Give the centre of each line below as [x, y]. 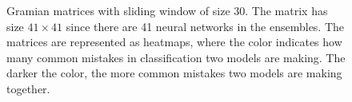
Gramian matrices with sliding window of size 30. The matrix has [167, 10]
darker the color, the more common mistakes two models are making [174, 73]
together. [28, 88]
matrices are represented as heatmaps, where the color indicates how [174, 42]
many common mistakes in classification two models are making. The [176, 57]
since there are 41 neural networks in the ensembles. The [205, 26]
